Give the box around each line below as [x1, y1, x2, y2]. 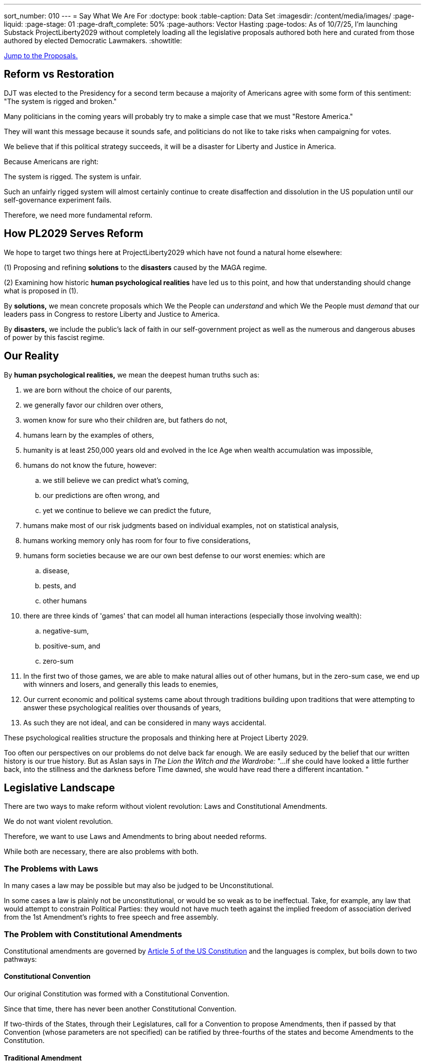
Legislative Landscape [4, 781, 115, 794]
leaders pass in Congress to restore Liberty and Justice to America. [4, 309, 220, 318]
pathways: [4, 955, 37, 963]
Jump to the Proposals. [4, 51, 78, 60]
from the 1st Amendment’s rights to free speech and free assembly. [4, 913, 219, 922]
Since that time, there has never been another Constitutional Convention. [4, 1005, 237, 1013]
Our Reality [4, 350, 59, 362]
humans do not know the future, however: [23, 461, 157, 469]
